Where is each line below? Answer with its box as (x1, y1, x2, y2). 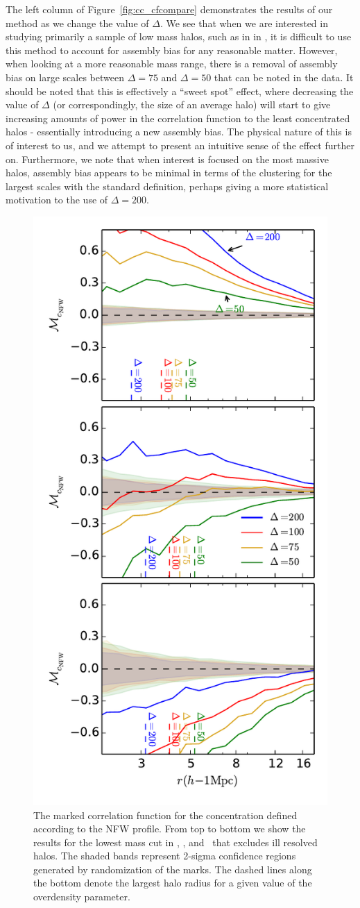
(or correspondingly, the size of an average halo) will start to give (53, 97, 331, 112)
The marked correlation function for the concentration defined (33, 807, 298, 822)
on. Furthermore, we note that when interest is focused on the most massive (6, 151, 329, 166)
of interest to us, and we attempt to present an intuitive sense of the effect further (6, 137, 354, 152)
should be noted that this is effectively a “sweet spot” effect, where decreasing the (6, 83, 354, 98)
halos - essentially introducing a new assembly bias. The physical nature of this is (6, 124, 352, 139)
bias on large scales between (6, 69, 124, 84)
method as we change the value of (6, 15, 149, 30)
